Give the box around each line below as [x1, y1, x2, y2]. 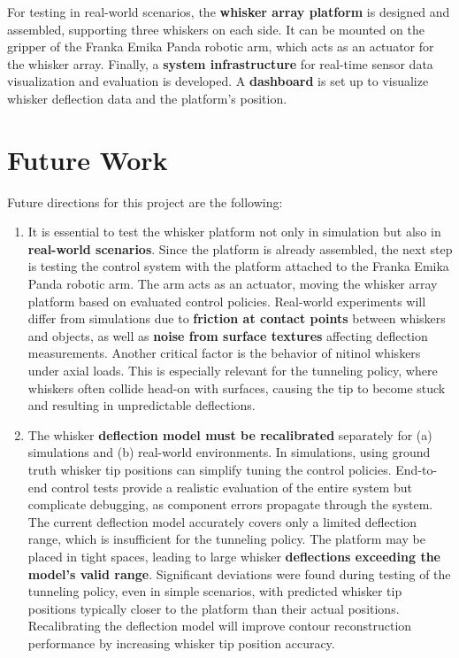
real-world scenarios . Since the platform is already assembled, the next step [27, 239, 453, 258]
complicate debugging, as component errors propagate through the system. [27, 495, 433, 514]
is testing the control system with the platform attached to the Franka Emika [27, 257, 449, 275]
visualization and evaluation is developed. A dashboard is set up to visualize [7, 72, 429, 90]
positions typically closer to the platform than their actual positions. [27, 599, 400, 617]
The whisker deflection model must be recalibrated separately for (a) [27, 425, 432, 444]
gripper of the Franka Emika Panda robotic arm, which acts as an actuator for [7, 37, 434, 56]
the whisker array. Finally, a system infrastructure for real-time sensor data [7, 54, 433, 73]
